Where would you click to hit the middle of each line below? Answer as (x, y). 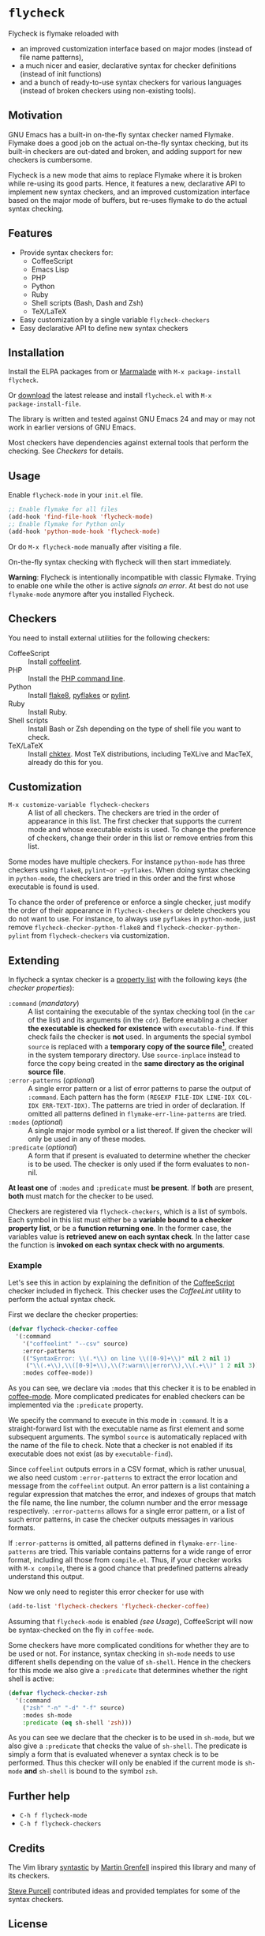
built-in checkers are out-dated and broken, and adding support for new (125, 151)
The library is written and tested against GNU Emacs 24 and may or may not (132, 419)
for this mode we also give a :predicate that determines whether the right (128, 1671)
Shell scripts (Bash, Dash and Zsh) (87, 302)
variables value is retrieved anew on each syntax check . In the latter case (129, 1236)
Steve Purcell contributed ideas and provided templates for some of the (124, 1891)
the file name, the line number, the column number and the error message (128, 1503)
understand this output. (46, 1577)
